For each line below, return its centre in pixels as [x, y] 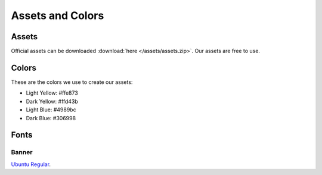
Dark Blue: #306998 [51, 118]
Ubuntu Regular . [31, 164]
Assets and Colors [58, 15]
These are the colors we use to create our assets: [72, 82]
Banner [22, 152]
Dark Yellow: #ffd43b [52, 101]
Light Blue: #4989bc [51, 110]
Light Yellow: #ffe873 [52, 93]
